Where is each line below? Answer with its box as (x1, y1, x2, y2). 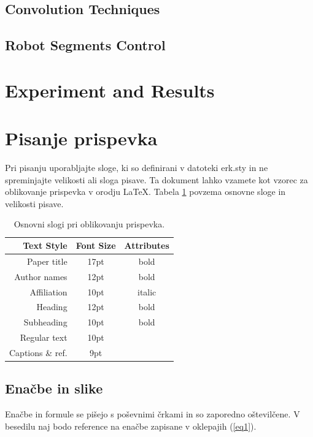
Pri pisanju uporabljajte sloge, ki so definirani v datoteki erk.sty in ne (5, 161, 268, 174)
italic (137, 285, 156, 298)
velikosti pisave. (5, 197, 64, 210)
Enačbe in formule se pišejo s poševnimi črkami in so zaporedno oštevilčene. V (5, 408, 300, 420)
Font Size (75, 239, 116, 252)
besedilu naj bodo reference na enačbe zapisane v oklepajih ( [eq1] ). (5, 419, 257, 432)
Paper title (27, 254, 68, 267)
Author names (14, 270, 68, 283)
